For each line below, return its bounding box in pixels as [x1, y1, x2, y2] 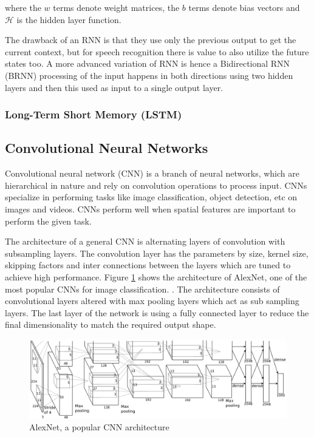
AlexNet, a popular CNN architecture [29, 421, 169, 433]
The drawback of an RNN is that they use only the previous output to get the [5, 33, 296, 46]
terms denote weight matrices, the [53, 1, 180, 13]
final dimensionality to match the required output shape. [5, 318, 216, 331]
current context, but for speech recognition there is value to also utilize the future [5, 45, 309, 58]
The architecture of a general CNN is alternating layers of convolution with [5, 235, 285, 248]
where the [5, 1, 41, 13]
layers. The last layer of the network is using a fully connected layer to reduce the [5, 306, 309, 319]
